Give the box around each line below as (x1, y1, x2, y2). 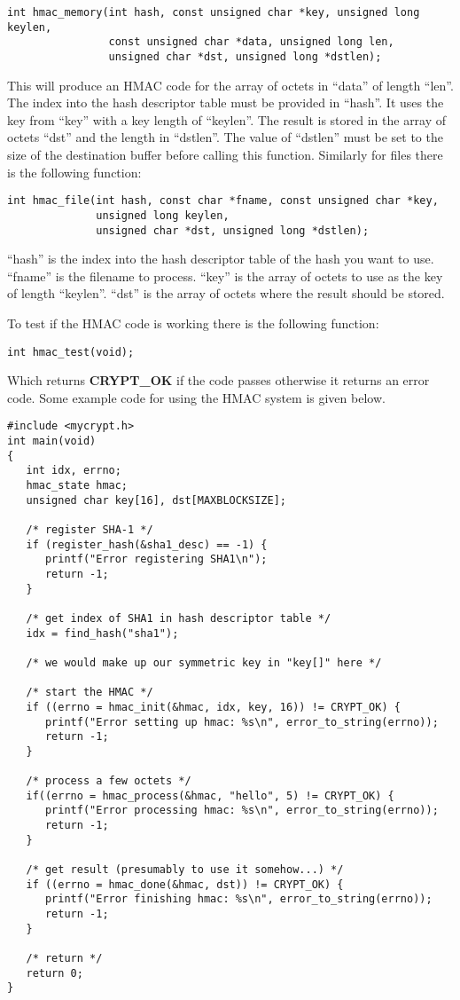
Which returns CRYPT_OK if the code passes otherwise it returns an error (7, 371, 430, 390)
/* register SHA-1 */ (26, 523, 153, 536)
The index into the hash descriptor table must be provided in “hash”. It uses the (7, 93, 444, 112)
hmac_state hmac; (26, 479, 129, 492)
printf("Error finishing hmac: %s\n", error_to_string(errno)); (44, 893, 433, 906)
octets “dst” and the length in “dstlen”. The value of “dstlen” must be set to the (7, 128, 443, 146)
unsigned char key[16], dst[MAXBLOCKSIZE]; (26, 493, 286, 507)
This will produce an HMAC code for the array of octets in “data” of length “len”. (7, 75, 454, 94)
